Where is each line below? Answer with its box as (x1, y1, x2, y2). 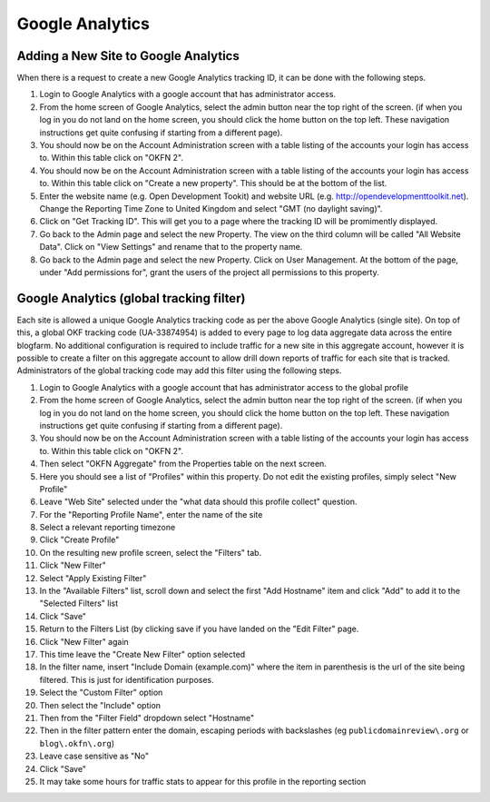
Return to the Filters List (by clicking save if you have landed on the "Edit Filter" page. (39, 623, 359, 635)
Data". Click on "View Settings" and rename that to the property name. (39, 242, 303, 252)
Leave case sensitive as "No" (39, 750, 150, 762)
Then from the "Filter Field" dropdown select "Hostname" (39, 712, 255, 723)
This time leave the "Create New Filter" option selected (39, 649, 246, 659)
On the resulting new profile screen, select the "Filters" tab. (39, 547, 262, 558)
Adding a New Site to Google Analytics (16, 48, 240, 64)
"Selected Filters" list (39, 598, 119, 609)
